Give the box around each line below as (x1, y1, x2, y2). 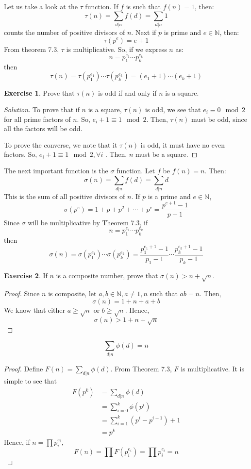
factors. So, (4, 149, 37, 159)
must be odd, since (191, 114, 247, 124)
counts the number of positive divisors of (4, 27, 125, 37)
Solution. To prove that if (4, 104, 80, 114)
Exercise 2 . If (4, 270, 48, 280)
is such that (126, 1, 161, 11)
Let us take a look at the (4, 1, 78, 11)
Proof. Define (4, 364, 43, 374)
